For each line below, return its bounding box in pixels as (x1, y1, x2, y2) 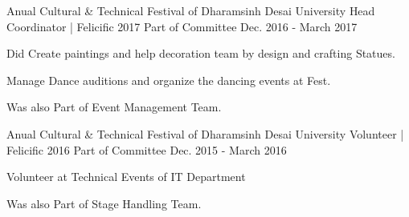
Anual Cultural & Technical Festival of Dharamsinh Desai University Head (6, 2, 375, 18)
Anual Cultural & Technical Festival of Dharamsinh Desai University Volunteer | (6, 125, 404, 142)
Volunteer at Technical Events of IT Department (6, 168, 246, 185)
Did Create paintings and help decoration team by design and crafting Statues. (6, 45, 395, 62)
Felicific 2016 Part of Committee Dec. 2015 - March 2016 (6, 141, 287, 158)
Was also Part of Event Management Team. (6, 98, 222, 115)
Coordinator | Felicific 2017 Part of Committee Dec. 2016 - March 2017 (6, 18, 358, 34)
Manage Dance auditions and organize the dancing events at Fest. (6, 71, 331, 88)
